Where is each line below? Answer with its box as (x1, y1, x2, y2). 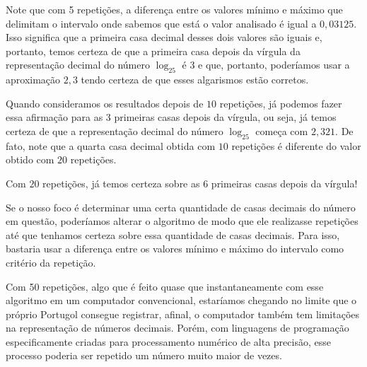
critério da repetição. (6, 255, 96, 269)
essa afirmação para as (6, 110, 103, 124)
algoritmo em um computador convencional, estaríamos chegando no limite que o (6, 293, 357, 308)
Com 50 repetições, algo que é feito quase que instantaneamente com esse (6, 279, 324, 293)
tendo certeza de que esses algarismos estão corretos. (81, 72, 309, 87)
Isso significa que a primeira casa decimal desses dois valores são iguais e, (6, 30, 322, 45)
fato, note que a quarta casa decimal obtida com (6, 138, 216, 153)
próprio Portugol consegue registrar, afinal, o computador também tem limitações (6, 306, 360, 321)
